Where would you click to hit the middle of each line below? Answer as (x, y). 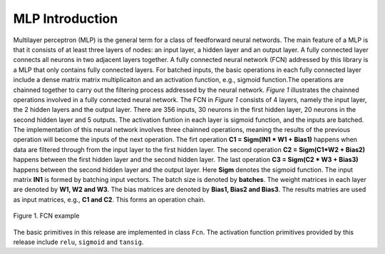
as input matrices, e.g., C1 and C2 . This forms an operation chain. (109, 199)
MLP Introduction (66, 19)
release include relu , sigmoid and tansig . (78, 242)
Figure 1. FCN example (46, 216)
